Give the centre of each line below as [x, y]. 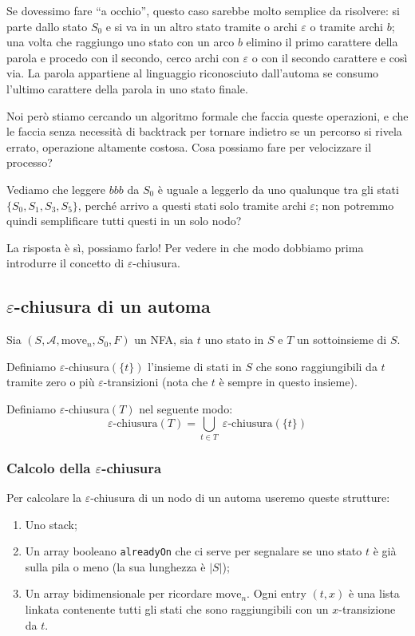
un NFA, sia [164, 340]
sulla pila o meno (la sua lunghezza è [115, 566]
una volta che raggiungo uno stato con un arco [121, 42]
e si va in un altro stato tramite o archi [202, 26]
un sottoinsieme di [342, 340]
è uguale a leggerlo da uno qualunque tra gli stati [278, 189]
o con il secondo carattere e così [330, 57]
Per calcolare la [44, 498]
